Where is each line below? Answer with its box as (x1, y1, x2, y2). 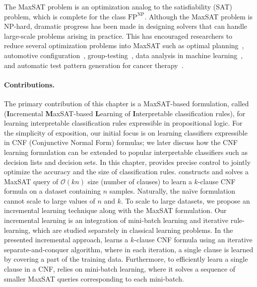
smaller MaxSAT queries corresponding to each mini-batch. (4, 273, 184, 284)
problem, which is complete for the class (4, 11, 126, 21)
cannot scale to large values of (4, 195, 95, 206)
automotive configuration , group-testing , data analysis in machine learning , (4, 50, 243, 60)
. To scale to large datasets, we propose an (121, 195, 250, 206)
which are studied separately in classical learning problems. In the (32, 224, 233, 235)
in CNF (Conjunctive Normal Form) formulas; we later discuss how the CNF (4, 137, 238, 147)
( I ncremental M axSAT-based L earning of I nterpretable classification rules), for (4, 108, 246, 118)
